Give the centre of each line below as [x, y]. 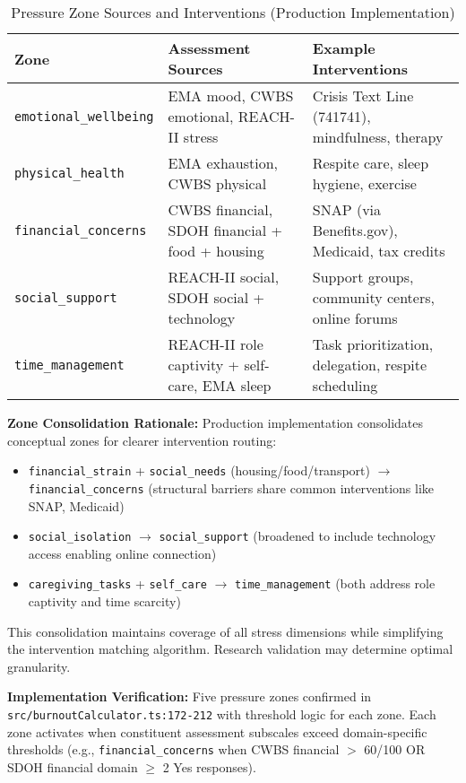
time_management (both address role [335, 583]
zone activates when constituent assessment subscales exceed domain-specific [217, 731]
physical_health [69, 173]
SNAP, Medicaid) [76, 505]
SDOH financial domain [73, 766]
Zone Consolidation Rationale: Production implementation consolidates [216, 422]
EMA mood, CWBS [231, 96]
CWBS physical [217, 183]
